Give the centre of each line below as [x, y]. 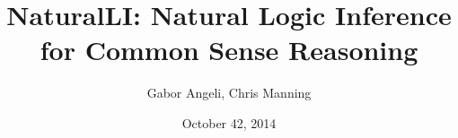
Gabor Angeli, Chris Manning [229, 93]
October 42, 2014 [229, 122]
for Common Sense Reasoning [229, 50]
